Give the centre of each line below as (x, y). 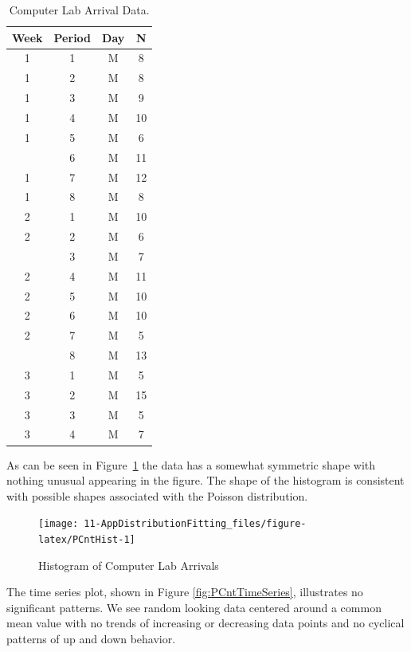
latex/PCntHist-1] (87, 540)
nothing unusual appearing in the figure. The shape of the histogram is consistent (205, 480)
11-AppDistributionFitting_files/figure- (195, 524)
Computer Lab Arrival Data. (79, 10)
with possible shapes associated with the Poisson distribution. (157, 495)
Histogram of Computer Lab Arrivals (129, 565)
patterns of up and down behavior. (91, 639)
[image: (59, 524)
